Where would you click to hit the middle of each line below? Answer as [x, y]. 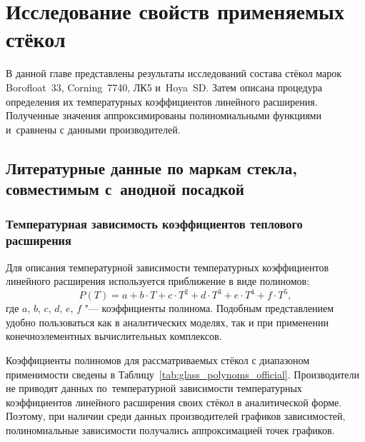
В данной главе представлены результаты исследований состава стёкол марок [174, 73]
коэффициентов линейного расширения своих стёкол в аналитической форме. [174, 402]
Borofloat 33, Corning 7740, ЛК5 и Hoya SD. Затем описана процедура [164, 87]
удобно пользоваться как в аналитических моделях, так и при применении [167, 322]
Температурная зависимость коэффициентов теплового [154, 224]
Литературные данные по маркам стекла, [151, 167]
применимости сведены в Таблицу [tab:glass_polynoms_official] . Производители [182, 374]
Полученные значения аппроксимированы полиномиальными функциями [164, 115]
